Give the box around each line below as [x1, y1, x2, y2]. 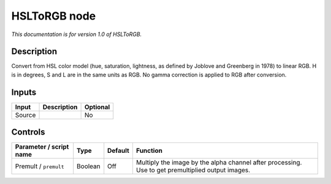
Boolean [77, 162, 101, 171]
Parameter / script [15, 142, 69, 151]
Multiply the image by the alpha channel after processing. [135, 158, 302, 167]
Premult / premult [15, 162, 64, 171]
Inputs [11, 87, 37, 97]
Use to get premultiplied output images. [135, 166, 251, 174]
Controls [11, 127, 45, 138]
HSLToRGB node [11, 9, 96, 23]
